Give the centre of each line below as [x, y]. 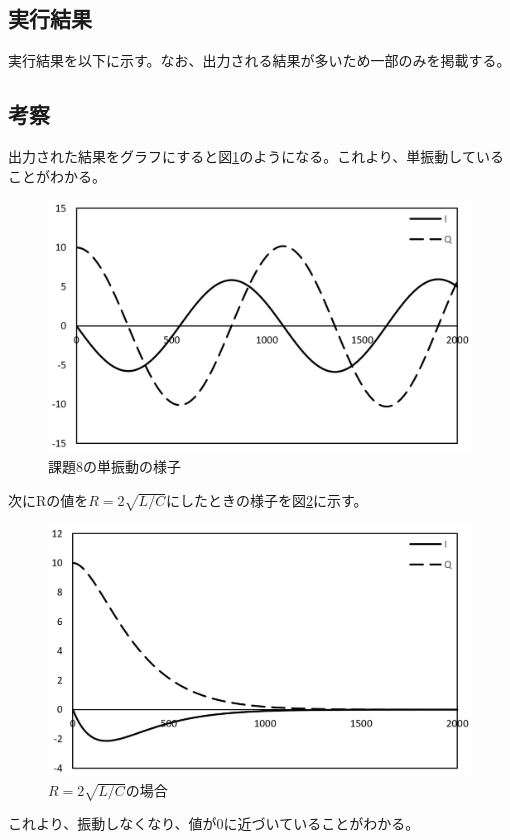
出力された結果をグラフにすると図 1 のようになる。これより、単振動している [256, 156]
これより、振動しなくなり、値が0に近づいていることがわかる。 [214, 823]
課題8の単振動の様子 [114, 466]
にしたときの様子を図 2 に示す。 [266, 499]
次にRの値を [48, 499]
